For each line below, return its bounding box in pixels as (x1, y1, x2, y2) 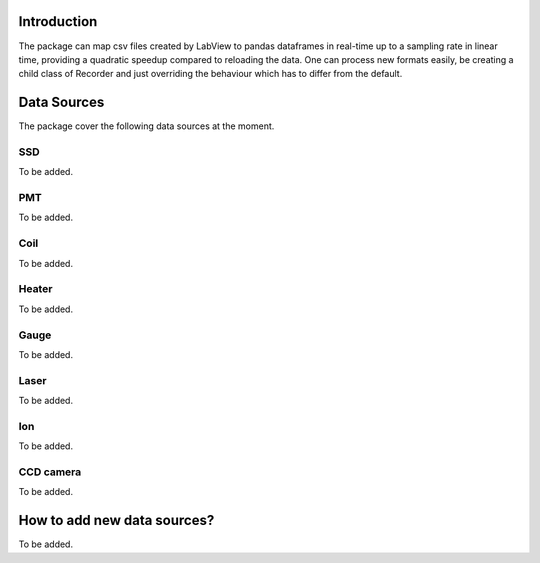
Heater (18, 282, 53, 296)
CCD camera (18, 465, 82, 479)
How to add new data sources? (18, 512, 215, 529)
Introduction (18, 13, 98, 30)
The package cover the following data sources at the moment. (18, 120, 275, 132)
